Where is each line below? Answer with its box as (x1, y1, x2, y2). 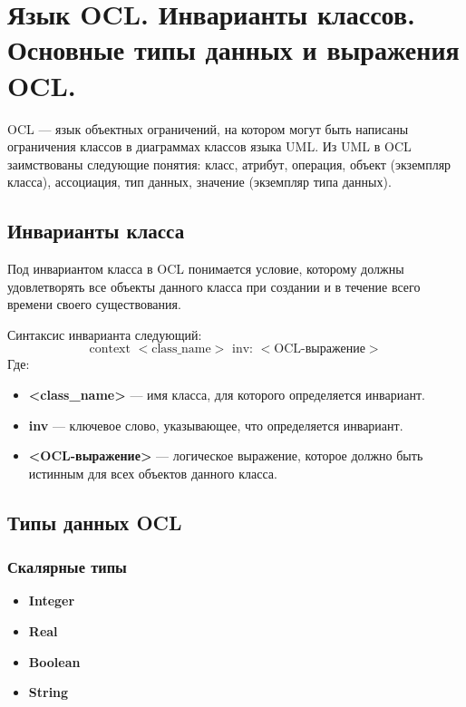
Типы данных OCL (7, 508, 182, 536)
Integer (28, 591, 75, 610)
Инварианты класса (7, 217, 185, 245)
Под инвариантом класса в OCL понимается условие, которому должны (7, 259, 404, 278)
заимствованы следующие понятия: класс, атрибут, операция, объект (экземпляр (7, 154, 451, 173)
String (28, 683, 69, 702)
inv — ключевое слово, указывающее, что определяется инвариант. (28, 415, 403, 434)
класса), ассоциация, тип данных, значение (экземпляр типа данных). (7, 172, 392, 191)
